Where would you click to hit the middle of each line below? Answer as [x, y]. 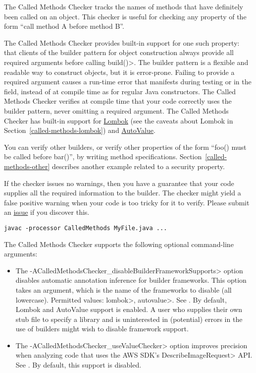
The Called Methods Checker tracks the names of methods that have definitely [124, 6]
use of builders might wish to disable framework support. [102, 329]
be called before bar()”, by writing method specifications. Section [103, 156]
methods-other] [27, 166]
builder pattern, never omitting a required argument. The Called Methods [116, 110]
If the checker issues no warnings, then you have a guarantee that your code [119, 183]
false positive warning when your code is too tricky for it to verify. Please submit [127, 202]
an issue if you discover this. [47, 212]
